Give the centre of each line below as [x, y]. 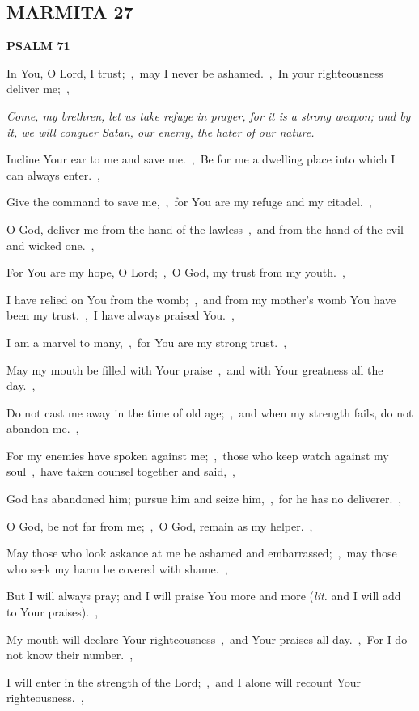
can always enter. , [53, 174]
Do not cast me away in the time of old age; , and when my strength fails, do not [210, 412]
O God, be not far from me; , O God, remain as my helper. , [160, 525]
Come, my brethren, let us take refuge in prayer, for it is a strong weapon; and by [209, 115]
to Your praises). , [53, 612]
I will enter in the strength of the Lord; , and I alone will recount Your [184, 681]
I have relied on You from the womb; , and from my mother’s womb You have [201, 299]
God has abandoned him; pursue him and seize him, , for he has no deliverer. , [204, 499]
